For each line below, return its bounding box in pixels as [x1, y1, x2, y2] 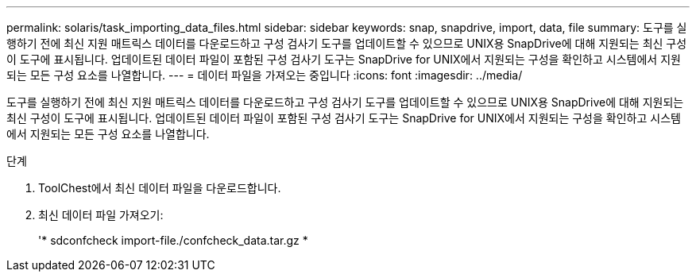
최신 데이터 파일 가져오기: [38, 208, 164, 222]
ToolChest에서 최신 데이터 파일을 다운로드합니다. [38, 181, 281, 195]
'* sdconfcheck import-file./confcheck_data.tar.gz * [38, 234, 308, 247]
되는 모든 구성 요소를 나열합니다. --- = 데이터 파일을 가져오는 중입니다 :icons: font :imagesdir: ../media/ [6, 68, 523, 82]
